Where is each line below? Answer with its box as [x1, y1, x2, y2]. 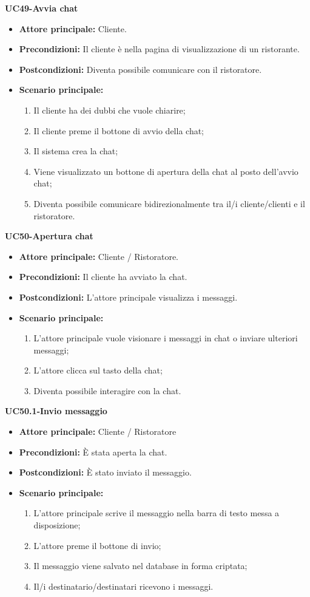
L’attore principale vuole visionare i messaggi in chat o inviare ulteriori [33, 332, 298, 344]
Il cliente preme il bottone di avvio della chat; [33, 124, 204, 137]
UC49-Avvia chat [5, 2, 78, 14]
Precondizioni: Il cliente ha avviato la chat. [19, 270, 187, 283]
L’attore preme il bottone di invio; [33, 539, 161, 551]
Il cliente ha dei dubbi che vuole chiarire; [33, 103, 186, 116]
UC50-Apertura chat [5, 230, 93, 242]
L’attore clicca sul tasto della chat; [33, 364, 163, 377]
